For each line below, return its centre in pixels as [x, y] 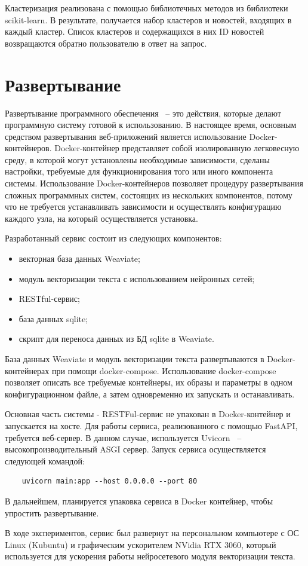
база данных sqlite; [53, 318]
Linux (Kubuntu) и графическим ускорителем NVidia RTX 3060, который [141, 544]
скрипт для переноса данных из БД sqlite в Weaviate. [116, 339]
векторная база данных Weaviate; [79, 258]
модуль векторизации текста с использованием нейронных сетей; [137, 278]
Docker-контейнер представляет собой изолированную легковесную [177, 148]
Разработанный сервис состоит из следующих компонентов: [113, 238]
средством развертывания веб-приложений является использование [126, 136]
